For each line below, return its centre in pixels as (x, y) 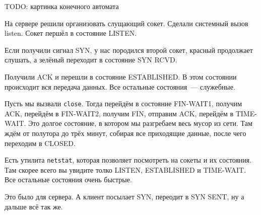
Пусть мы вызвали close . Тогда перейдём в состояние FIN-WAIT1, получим (123, 103)
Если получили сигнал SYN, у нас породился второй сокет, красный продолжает (129, 50)
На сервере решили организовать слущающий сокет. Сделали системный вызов (126, 23)
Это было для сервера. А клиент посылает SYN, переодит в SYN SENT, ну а (124, 197)
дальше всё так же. (34, 206)
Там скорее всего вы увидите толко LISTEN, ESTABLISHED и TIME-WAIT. (125, 169)
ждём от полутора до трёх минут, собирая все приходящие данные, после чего (125, 133)
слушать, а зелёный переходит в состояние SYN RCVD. (91, 60)
